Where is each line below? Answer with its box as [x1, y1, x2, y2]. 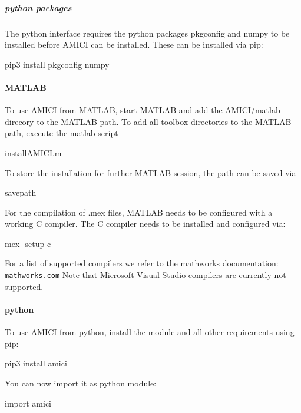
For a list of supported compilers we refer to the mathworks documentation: [5, 257, 279, 269]
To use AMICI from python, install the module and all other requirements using [5, 326, 295, 338]
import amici [5, 397, 51, 409]
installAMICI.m [5, 146, 62, 158]
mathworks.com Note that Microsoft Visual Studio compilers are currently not [5, 269, 286, 281]
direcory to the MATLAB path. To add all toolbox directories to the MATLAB [5, 115, 292, 127]
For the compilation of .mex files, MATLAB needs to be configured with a [5, 206, 273, 218]
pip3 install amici [5, 357, 67, 369]
